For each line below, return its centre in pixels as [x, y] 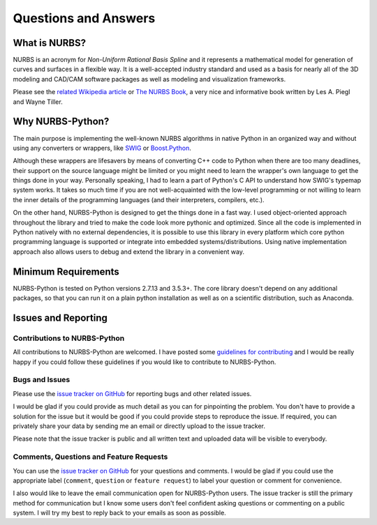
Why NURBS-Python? [61, 122]
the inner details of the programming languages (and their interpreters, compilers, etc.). [139, 199]
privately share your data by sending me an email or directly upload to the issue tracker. [139, 426]
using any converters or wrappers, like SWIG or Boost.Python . [102, 148]
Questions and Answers [84, 18]
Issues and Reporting [60, 318]
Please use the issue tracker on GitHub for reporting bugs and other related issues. [132, 393]
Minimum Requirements [66, 272]
